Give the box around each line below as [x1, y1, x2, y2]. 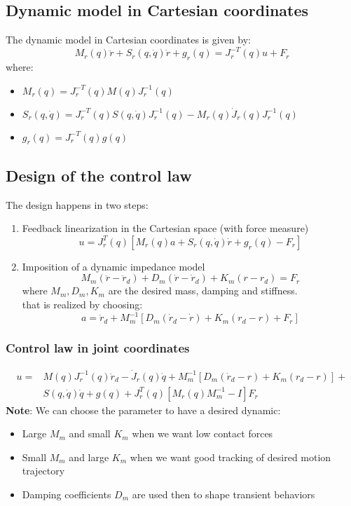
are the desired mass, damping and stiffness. [108, 283, 298, 298]
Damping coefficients [22, 487, 111, 502]
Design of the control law [6, 164, 192, 186]
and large [69, 449, 109, 464]
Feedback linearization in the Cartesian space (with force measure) [22, 221, 309, 235]
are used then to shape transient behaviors [132, 487, 315, 502]
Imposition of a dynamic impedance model [22, 259, 205, 273]
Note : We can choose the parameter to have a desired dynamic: [6, 402, 281, 417]
